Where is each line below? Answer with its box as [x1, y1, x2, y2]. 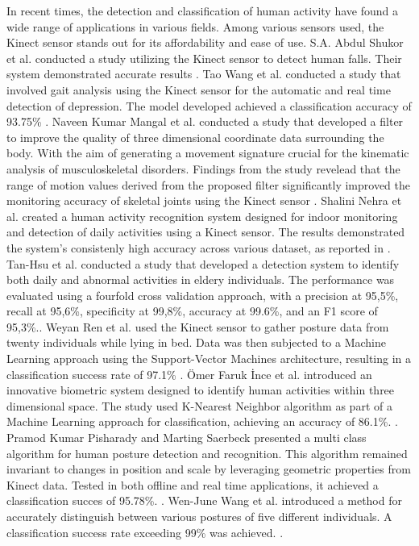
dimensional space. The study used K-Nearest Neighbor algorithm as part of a [6, 397, 392, 414]
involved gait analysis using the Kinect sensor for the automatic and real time [6, 81, 391, 98]
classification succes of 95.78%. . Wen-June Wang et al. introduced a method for [6, 492, 402, 509]
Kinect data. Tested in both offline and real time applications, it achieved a [6, 476, 379, 493]
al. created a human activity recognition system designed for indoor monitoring [6, 207, 398, 224]
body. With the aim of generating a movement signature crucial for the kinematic [6, 144, 409, 161]
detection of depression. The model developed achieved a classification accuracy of [6, 97, 412, 114]
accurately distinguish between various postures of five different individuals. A [6, 508, 392, 524]
